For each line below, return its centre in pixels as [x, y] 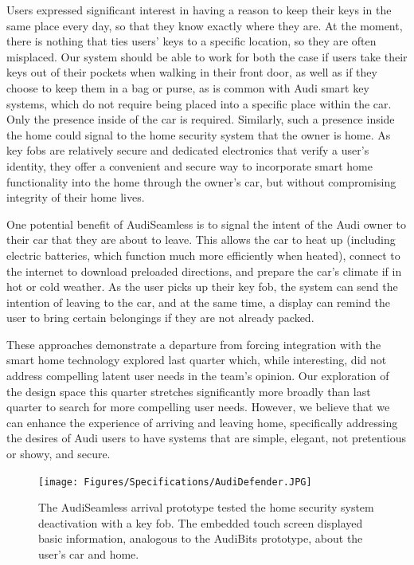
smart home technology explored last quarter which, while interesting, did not [197, 360]
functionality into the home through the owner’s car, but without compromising [201, 181]
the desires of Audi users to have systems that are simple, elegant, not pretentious [207, 438]
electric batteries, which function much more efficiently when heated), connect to [203, 255]
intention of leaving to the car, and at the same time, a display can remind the [199, 302]
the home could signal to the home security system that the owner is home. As [199, 134]
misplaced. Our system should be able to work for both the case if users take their [207, 56]
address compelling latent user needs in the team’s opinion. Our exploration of [198, 376]
